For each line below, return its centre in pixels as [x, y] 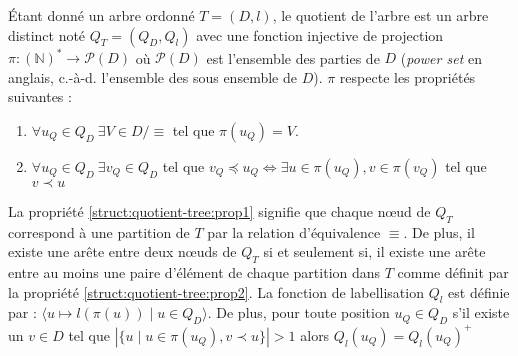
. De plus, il [439, 231]
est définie [479, 291]
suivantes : [40, 96]
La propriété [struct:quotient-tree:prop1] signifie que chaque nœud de [219, 210]
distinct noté [47, 34]
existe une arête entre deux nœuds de [122, 251]
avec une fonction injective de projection [320, 34]
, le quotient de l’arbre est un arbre [380, 15]
